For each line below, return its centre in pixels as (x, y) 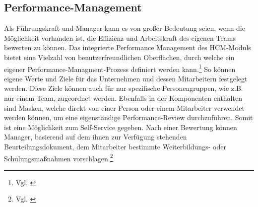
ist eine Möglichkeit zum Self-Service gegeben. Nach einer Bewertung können (121, 127)
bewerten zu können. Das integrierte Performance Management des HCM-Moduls (128, 47)
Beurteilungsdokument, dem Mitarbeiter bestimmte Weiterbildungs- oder (115, 146)
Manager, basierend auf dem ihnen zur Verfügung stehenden (96, 137)
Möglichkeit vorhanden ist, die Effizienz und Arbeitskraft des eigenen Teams (120, 37)
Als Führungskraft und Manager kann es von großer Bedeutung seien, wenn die (125, 28)
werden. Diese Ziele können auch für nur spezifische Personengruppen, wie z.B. (124, 88)
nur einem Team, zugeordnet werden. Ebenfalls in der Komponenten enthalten (123, 98)
